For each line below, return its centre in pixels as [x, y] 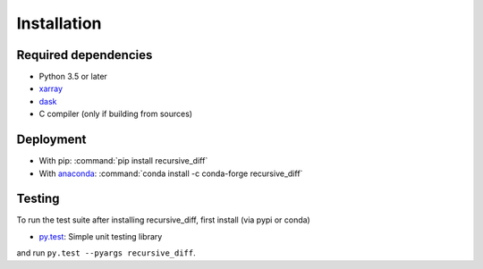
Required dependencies [85, 55]
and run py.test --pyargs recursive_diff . [106, 253]
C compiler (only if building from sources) [115, 114]
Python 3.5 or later [73, 77]
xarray [51, 88]
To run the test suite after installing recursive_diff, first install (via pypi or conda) [163, 220]
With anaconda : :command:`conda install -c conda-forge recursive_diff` [171, 173]
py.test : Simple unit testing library [101, 236]
